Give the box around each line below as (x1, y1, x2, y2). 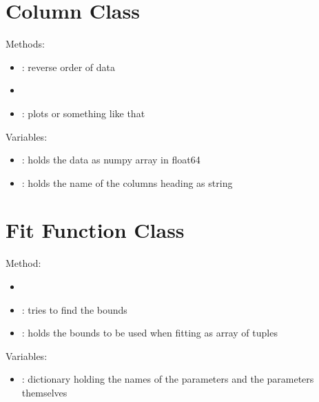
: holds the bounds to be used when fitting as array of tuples (21, 325, 278, 340)
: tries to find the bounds (21, 302, 127, 316)
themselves (21, 385, 68, 399)
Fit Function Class (6, 216, 185, 244)
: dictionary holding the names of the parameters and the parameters (21, 372, 314, 386)
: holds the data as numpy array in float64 (21, 152, 200, 167)
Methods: (6, 37, 45, 51)
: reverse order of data (21, 59, 115, 74)
